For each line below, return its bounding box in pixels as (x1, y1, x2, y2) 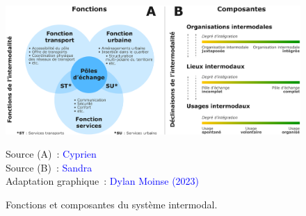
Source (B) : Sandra (6, 160, 92, 174)
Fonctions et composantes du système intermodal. (6, 197, 218, 212)
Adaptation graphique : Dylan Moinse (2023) (6, 174, 200, 188)
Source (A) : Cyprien (6, 147, 97, 161)
